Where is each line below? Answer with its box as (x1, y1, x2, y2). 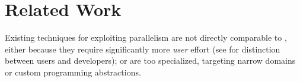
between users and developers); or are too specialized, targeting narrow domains (5, 54, 296, 67)
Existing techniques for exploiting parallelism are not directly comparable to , (5, 31, 287, 44)
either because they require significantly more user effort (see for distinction (5, 42, 280, 55)
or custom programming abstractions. (5, 65, 141, 78)
